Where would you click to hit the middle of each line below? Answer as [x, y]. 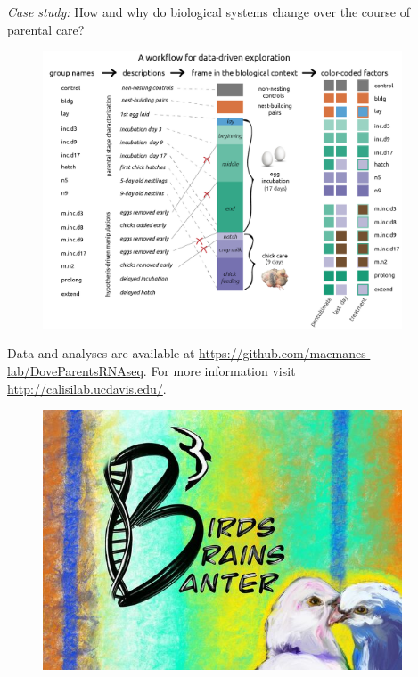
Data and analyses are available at [101, 353]
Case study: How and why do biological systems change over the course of [209, 12]
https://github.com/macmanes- [285, 353]
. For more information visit [219, 371]
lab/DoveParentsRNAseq [75, 371]
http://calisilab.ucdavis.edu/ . [87, 388]
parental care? [46, 29]
